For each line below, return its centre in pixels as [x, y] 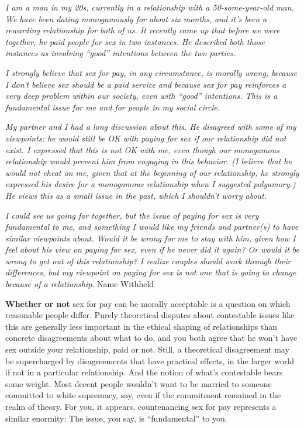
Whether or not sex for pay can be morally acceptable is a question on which [148, 303]
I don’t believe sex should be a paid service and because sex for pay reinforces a [146, 84]
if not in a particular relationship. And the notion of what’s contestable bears [144, 372]
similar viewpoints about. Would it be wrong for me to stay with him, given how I [151, 238]
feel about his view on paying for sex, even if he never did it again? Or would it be [153, 249]
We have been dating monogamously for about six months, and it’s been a [136, 18]
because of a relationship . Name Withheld [80, 284]
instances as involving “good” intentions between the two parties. [121, 53]
